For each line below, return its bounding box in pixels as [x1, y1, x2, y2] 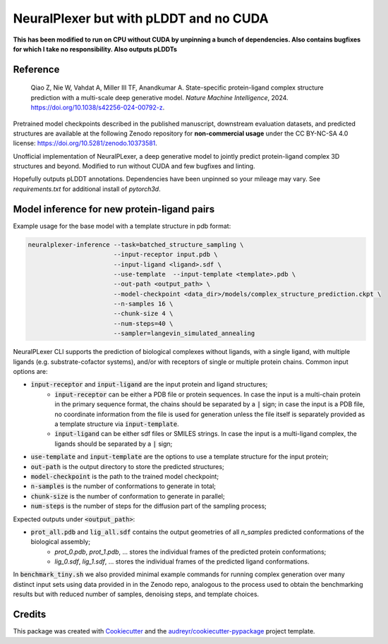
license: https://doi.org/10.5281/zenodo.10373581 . [13, 139, 158, 147]
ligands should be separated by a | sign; [54, 439, 173, 448]
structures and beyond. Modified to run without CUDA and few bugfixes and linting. [13, 162, 255, 171]
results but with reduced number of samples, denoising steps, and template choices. [13, 590, 260, 599]
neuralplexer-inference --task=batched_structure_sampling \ [28, 241, 244, 248]
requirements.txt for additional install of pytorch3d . [13, 184, 162, 193]
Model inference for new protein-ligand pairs [13, 203, 215, 215]
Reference [13, 63, 60, 75]
